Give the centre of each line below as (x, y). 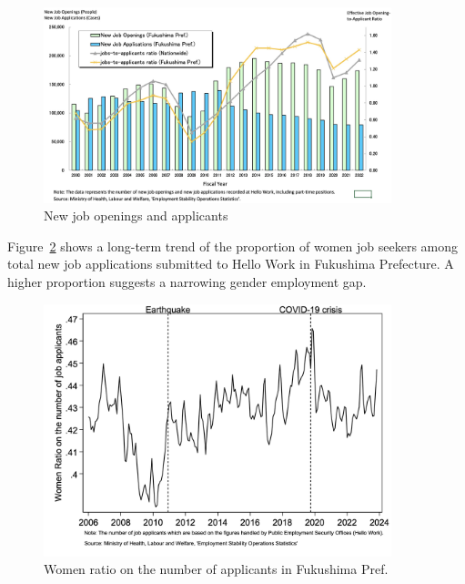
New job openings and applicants (136, 215)
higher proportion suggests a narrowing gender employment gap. (187, 282)
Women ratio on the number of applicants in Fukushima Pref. (216, 569)
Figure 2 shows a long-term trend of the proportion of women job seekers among (233, 246)
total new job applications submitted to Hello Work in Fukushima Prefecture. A (231, 264)
